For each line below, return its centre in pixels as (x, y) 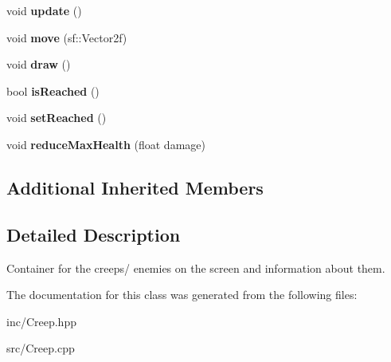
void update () (44, 10)
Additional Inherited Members (135, 187)
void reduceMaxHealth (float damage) (106, 144)
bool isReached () (53, 90)
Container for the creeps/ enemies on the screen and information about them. (196, 268)
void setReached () (57, 118)
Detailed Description (94, 234)
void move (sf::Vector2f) (67, 37)
